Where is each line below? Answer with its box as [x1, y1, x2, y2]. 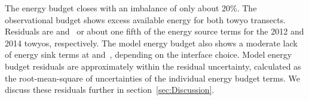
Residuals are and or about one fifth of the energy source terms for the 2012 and [5, 25, 304, 37]
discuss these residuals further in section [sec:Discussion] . [5, 83, 215, 96]
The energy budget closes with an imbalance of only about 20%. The [5, 2, 257, 14]
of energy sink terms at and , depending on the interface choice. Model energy [5, 48, 292, 61]
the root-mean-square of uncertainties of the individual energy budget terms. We [5, 71, 300, 84]
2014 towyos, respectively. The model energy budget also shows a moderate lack [5, 36, 298, 49]
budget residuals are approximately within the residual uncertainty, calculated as [5, 60, 301, 72]
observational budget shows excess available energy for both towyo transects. [5, 13, 286, 26]
